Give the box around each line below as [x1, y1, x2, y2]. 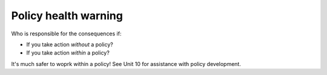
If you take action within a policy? [26, 49, 110, 56]
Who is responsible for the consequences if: [11, 30, 122, 37]
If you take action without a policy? [26, 41, 113, 48]
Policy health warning [11, 9, 124, 22]
